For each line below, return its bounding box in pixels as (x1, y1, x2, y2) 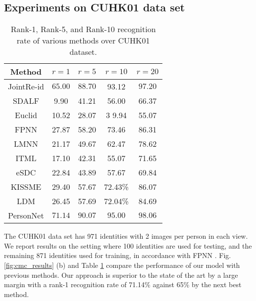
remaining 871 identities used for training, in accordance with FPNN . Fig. (4, 250, 231, 260)
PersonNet (8, 210, 44, 221)
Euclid (15, 109, 37, 121)
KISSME (10, 181, 42, 193)
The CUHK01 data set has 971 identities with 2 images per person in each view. (4, 231, 248, 241)
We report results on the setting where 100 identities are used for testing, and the (4, 240, 252, 251)
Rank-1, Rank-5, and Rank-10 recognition (10, 23, 156, 35)
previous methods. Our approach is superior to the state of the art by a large (4, 269, 238, 280)
